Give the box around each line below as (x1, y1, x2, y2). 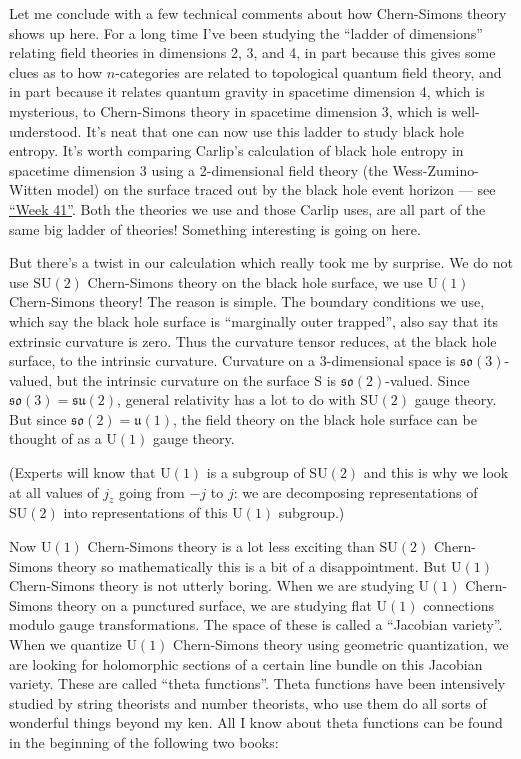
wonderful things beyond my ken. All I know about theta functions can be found (9, 712, 503, 733)
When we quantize (9, 634, 122, 655)
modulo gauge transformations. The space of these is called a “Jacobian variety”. (9, 614, 503, 635)
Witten (9, 179, 53, 200)
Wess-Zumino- (392, 159, 479, 180)
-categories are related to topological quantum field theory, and (115, 61, 502, 82)
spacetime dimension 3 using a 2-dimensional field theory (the (9, 159, 388, 180)
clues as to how (9, 61, 103, 82)
